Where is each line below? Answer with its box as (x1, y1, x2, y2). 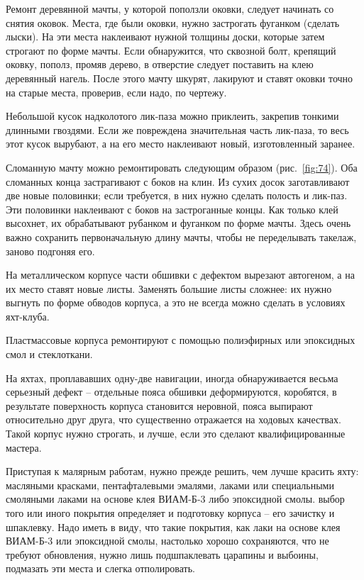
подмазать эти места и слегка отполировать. (6, 561, 195, 576)
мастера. (6, 440, 42, 454)
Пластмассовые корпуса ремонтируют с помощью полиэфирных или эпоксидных (6, 333, 355, 347)
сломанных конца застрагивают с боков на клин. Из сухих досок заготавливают (6, 174, 350, 189)
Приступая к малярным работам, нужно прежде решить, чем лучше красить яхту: (6, 464, 359, 479)
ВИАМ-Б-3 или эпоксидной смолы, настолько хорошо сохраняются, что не (6, 533, 329, 548)
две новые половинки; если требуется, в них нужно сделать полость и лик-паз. (6, 188, 348, 203)
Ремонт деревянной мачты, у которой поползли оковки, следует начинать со (6, 1, 334, 16)
